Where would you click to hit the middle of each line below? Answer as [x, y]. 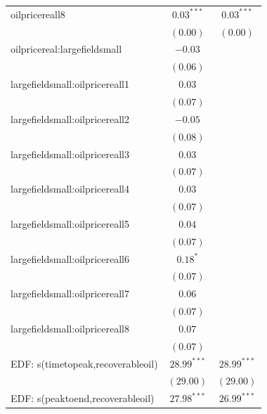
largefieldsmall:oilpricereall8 [70, 328]
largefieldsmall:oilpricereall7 [70, 293]
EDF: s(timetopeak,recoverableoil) [84, 363]
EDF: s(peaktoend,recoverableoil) [83, 398]
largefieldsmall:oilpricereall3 [70, 154]
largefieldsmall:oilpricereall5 [70, 223]
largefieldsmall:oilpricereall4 [70, 189]
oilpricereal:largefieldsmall [66, 49]
